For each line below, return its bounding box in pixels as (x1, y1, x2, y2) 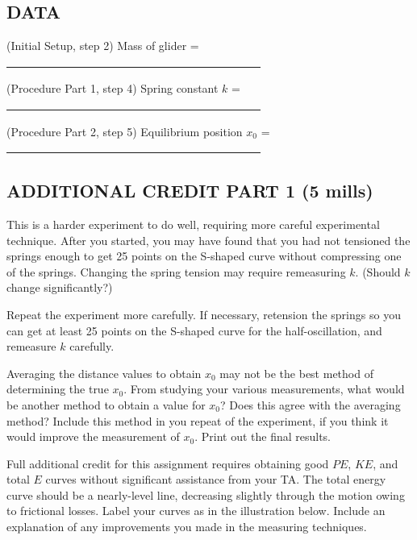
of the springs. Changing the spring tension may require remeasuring (6, 263, 346, 280)
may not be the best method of (219, 364, 373, 381)
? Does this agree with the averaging (220, 396, 401, 413)
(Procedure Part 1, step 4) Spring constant (6, 80, 219, 97)
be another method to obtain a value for (6, 396, 206, 413)
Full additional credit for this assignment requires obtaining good (6, 455, 329, 471)
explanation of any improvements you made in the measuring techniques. (6, 518, 367, 535)
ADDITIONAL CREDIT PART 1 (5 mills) (6, 178, 373, 203)
